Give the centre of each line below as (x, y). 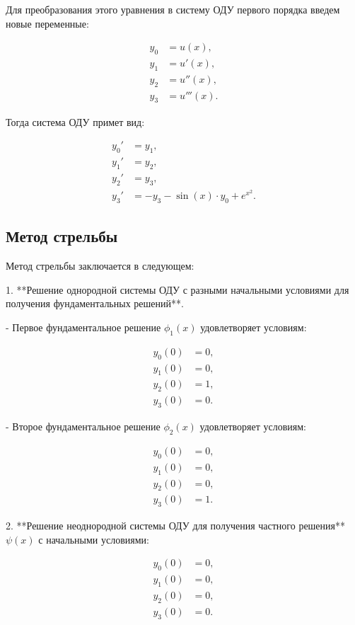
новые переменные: (47, 23)
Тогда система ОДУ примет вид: (75, 121)
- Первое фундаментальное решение (83, 327)
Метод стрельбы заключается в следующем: (100, 266)
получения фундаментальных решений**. (95, 303)
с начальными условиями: (94, 539)
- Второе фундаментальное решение (83, 426)
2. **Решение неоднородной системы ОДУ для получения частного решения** (176, 526)
